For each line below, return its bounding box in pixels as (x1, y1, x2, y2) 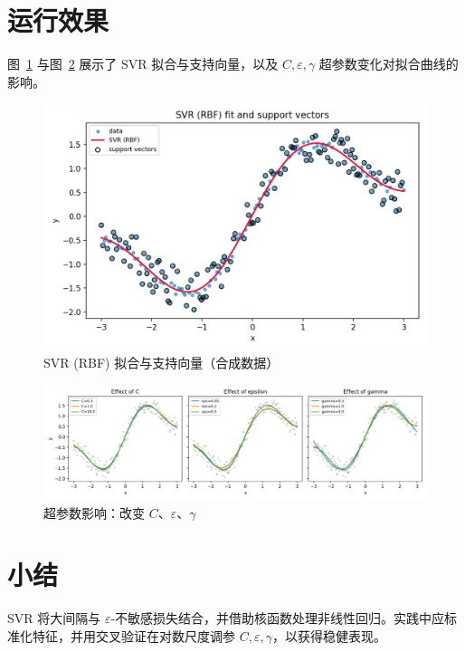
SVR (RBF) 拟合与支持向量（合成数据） (43, 353, 280, 372)
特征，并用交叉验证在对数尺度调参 (32, 626, 235, 645)
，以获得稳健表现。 (271, 626, 386, 645)
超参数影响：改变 (43, 503, 145, 522)
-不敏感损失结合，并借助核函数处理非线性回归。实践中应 (110, 609, 445, 628)
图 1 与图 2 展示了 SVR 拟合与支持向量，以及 (7, 54, 279, 73)
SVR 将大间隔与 (7, 609, 101, 628)
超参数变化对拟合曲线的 (318, 54, 459, 73)
